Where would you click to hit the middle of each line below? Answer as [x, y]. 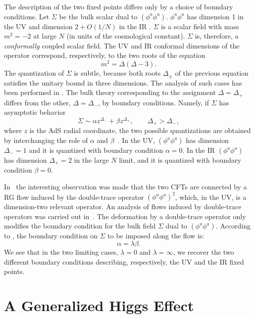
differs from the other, [37, 102]
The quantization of [34, 73]
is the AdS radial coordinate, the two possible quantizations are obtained [140, 130]
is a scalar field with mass [200, 26]
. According [233, 226]
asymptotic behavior [35, 112]
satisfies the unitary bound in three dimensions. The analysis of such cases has [123, 82]
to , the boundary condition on [51, 236]
